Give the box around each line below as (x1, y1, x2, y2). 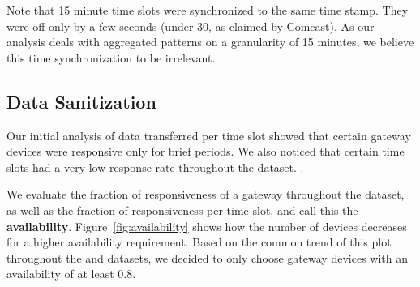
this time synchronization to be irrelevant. (6, 49, 216, 66)
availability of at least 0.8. (6, 265, 136, 282)
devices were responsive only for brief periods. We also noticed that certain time (6, 143, 405, 160)
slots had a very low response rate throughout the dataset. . (6, 158, 304, 175)
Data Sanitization (6, 88, 156, 114)
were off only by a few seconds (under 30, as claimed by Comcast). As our (6, 17, 375, 34)
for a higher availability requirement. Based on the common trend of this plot (6, 233, 392, 251)
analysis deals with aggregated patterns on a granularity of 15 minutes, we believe (6, 33, 414, 50)
